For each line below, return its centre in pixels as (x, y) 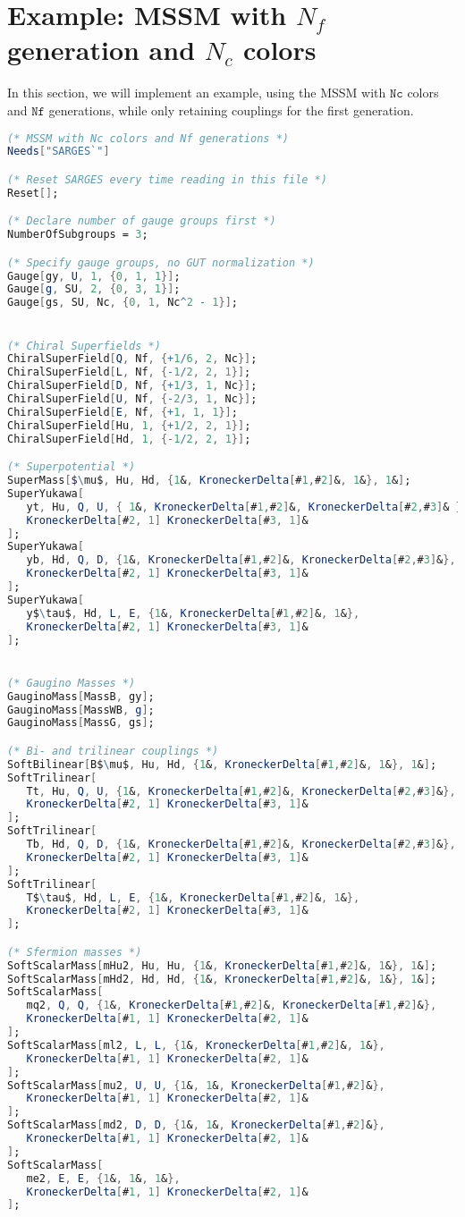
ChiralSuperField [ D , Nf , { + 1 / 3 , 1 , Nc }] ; (132, 386)
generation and (101, 50)
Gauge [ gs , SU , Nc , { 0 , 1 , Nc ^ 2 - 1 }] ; (123, 303)
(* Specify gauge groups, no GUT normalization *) (161, 262)
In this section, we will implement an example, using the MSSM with (197, 93)
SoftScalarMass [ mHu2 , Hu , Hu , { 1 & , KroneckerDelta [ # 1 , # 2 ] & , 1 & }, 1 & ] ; (222, 965)
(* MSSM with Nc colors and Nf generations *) (148, 138)
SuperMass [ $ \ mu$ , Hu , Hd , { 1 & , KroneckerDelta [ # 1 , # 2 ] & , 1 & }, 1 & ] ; (209, 481)
